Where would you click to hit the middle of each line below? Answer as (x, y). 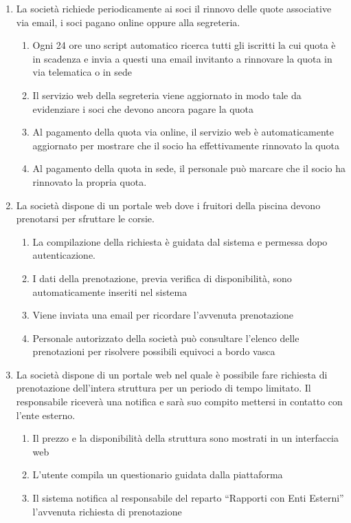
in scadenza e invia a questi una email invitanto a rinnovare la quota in (182, 58)
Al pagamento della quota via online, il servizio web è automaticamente (183, 132)
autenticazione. (64, 255)
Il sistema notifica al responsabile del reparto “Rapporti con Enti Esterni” (188, 498)
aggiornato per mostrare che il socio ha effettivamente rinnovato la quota (186, 145)
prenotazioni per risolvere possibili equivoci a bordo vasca (154, 351)
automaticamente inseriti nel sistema (110, 291)
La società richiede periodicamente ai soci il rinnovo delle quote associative (174, 8)
